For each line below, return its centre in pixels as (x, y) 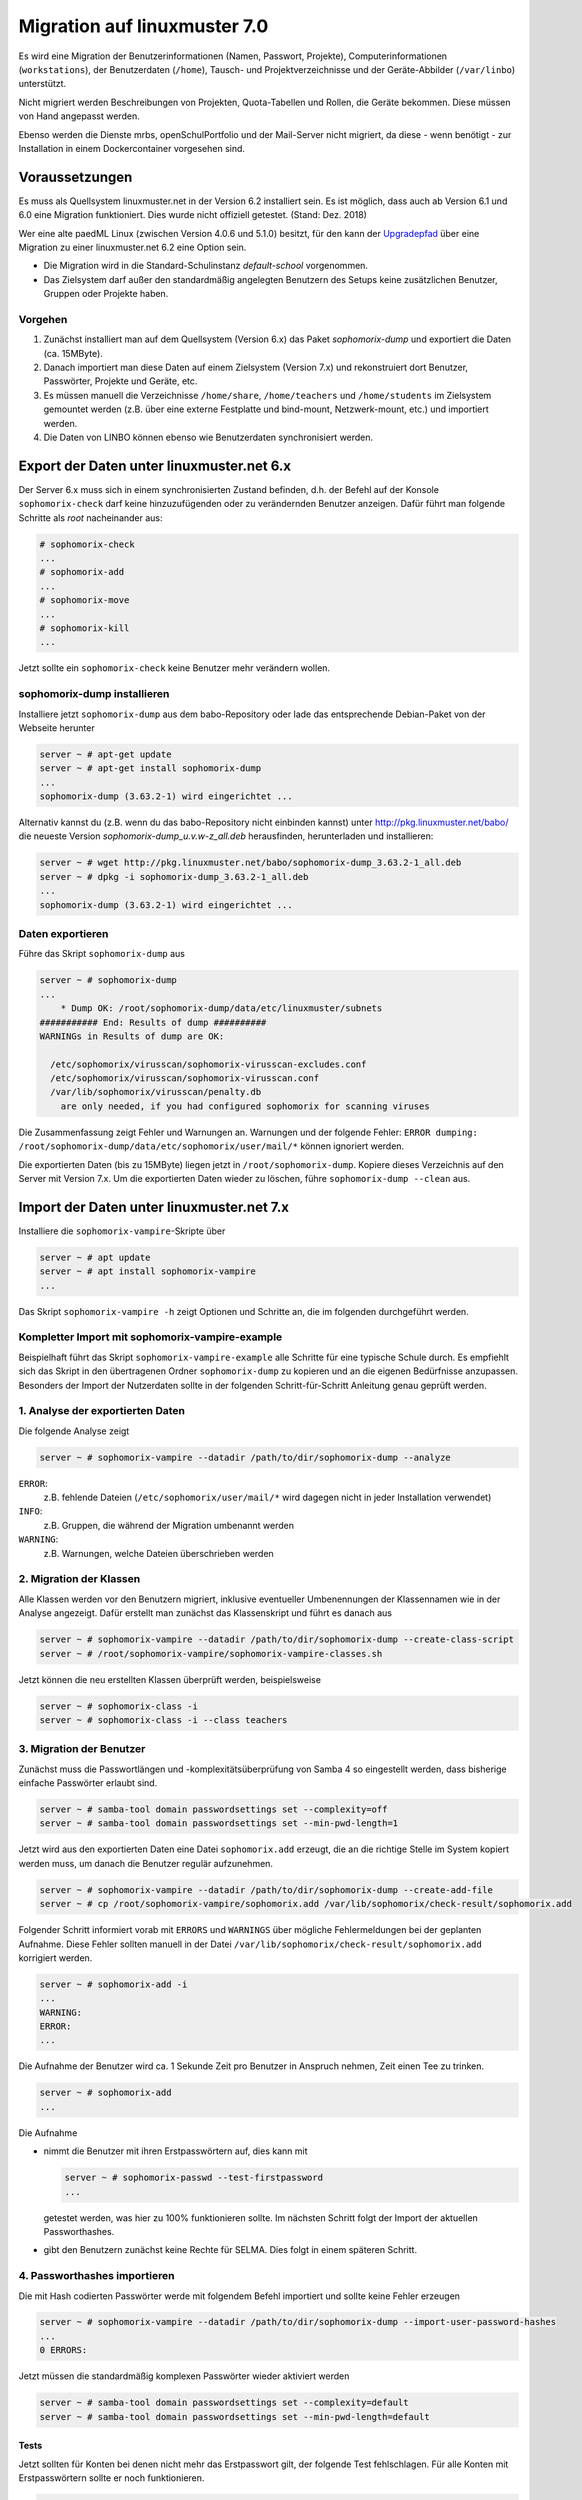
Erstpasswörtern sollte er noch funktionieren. (111, 2478)
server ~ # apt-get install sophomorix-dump (150, 768)
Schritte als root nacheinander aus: (91, 517)
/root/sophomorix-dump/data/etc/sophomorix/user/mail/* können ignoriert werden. (211, 1146)
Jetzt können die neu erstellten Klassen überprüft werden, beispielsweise (170, 1679)
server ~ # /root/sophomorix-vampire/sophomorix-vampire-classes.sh (211, 1653)
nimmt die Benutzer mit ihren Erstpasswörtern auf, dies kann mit (175, 2151)
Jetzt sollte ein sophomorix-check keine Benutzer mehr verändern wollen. (174, 668)
